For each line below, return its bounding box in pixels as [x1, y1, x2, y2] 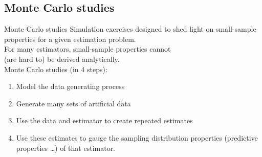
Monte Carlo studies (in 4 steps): [4, 63, 107, 74]
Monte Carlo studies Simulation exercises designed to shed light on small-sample [4, 24, 256, 34]
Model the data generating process [16, 81, 125, 92]
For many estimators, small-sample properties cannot [4, 43, 171, 54]
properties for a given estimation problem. [4, 33, 136, 44]
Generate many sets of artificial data [16, 98, 131, 108]
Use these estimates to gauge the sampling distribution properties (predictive [16, 132, 258, 143]
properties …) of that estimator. [16, 142, 116, 153]
